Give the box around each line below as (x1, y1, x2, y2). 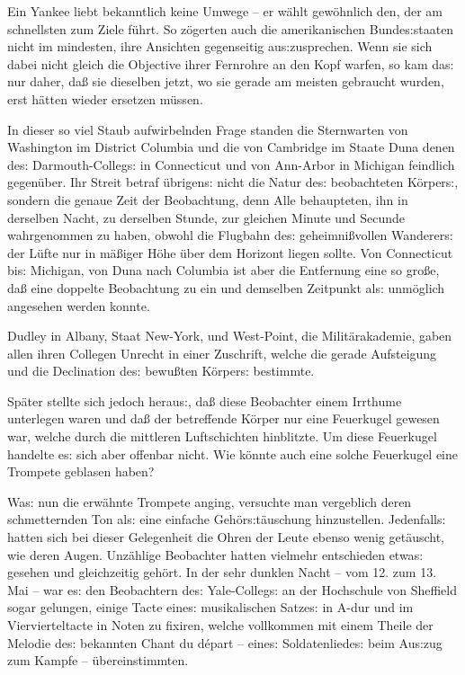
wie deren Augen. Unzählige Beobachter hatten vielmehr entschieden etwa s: (7, 545, 424, 564)
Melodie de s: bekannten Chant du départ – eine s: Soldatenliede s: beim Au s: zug (7, 633, 443, 652)
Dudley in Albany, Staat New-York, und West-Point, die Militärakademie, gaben (7, 326, 452, 345)
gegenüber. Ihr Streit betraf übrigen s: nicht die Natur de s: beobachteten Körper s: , (7, 173, 459, 191)
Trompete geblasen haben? (7, 462, 155, 481)
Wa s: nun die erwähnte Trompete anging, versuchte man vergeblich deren (7, 492, 412, 511)
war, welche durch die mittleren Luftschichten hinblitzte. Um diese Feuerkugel (7, 427, 437, 446)
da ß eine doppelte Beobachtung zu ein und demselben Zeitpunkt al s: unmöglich (7, 278, 445, 297)
